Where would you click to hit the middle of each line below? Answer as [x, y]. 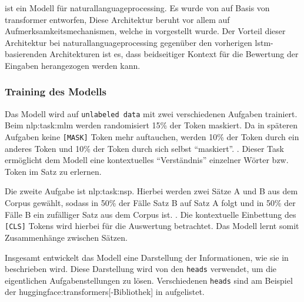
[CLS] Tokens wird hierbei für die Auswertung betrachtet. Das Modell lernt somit [152, 226]
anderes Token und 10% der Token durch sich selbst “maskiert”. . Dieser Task [144, 148]
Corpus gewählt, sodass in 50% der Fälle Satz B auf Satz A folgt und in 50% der [150, 203]
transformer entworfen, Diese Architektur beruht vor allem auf [117, 19]
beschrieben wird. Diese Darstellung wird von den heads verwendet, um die [141, 269]
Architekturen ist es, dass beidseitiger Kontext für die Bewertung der [174, 54]
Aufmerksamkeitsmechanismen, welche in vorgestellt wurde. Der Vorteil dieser [145, 31]
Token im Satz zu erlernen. [53, 171]
